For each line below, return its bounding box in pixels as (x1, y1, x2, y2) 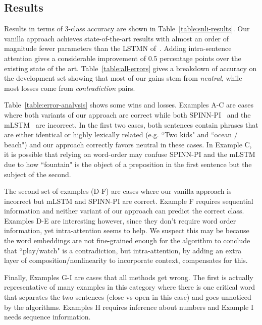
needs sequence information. (4, 311, 91, 322)
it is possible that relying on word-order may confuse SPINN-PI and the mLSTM (4, 149, 255, 159)
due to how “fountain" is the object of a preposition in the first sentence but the (4, 158, 252, 169)
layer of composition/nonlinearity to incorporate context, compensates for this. (4, 255, 248, 265)
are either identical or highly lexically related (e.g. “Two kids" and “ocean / (4, 129, 238, 140)
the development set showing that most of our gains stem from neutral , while (4, 73, 242, 83)
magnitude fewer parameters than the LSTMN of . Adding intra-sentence (4, 43, 232, 53)
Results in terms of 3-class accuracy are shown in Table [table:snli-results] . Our (4, 23, 250, 34)
